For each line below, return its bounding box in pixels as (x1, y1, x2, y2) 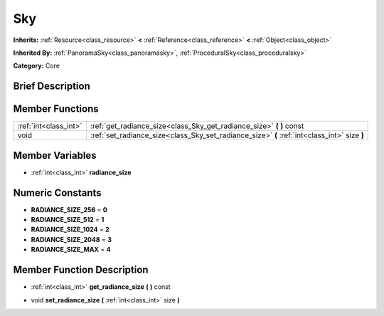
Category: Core (13, 61, 60, 70)
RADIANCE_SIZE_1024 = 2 (31, 225, 110, 234)
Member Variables (13, 149, 97, 162)
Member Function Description (13, 264, 149, 276)
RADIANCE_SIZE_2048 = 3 (31, 235, 112, 243)
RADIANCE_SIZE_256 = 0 (31, 205, 108, 214)
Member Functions (13, 103, 99, 115)
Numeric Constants (13, 186, 102, 199)
